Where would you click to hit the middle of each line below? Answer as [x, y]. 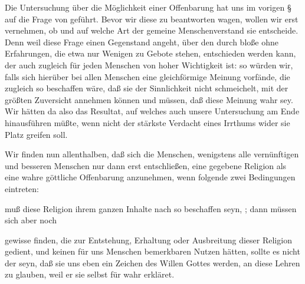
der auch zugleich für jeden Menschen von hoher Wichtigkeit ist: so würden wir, [149, 65]
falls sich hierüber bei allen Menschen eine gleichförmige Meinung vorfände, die [147, 76]
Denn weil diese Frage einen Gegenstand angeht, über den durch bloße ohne [142, 42]
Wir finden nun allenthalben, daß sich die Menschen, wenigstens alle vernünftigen [152, 154]
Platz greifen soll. [36, 134]
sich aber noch [31, 220]
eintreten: [22, 188]
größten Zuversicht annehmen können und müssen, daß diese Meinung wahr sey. [149, 99]
